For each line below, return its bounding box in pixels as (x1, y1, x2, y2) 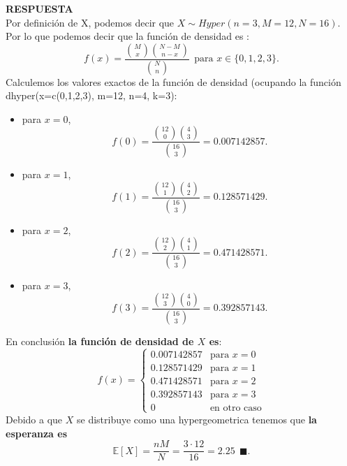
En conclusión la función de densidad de (6, 333, 194, 348)
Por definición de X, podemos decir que (6, 15, 175, 29)
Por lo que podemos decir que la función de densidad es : (6, 29, 249, 43)
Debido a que (6, 412, 63, 426)
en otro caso (209, 402, 262, 413)
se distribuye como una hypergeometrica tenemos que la (77, 412, 317, 426)
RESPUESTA (6, 1, 73, 15)
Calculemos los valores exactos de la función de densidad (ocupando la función (6, 74, 341, 89)
